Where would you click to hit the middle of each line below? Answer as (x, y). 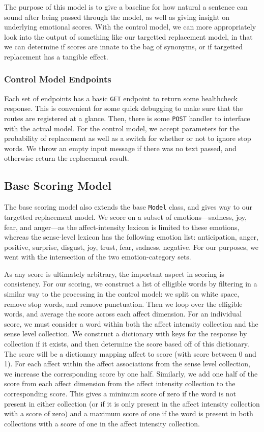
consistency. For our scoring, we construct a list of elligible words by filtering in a (131, 284)
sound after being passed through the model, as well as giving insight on (117, 17)
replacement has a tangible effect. (56, 56)
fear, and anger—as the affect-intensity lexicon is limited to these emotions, (122, 227)
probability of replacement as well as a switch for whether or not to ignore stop (128, 138)
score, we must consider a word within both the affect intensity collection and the (131, 323)
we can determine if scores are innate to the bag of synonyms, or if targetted (124, 47)
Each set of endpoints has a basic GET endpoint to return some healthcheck (121, 98)
